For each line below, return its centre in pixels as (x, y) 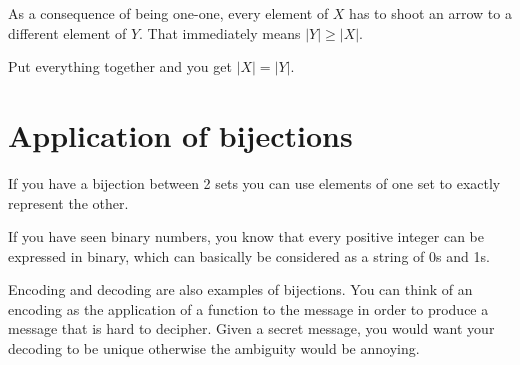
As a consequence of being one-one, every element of (168, 13)
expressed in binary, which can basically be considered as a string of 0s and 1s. (249, 255)
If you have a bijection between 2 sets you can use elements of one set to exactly (254, 182)
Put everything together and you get (120, 66)
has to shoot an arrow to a (430, 13)
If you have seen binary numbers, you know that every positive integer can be (246, 236)
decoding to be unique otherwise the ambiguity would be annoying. (214, 348)
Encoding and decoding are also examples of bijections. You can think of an (240, 289)
